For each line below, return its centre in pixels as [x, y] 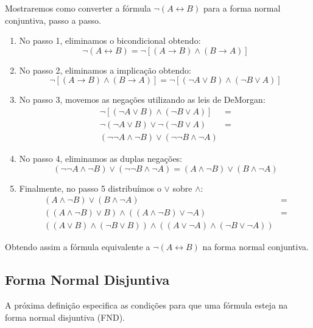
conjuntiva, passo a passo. [53, 20]
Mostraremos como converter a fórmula [78, 8]
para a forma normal [242, 8]
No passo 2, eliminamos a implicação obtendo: [105, 70]
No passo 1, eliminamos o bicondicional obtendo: [110, 40]
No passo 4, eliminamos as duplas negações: [100, 159]
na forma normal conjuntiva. [255, 247]
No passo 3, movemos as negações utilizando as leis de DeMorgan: [142, 99]
